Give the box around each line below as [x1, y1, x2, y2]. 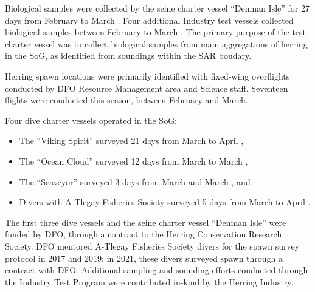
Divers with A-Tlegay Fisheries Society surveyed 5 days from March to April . [19, 195, 311, 208]
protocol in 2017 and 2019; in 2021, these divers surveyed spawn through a [5, 251, 283, 264]
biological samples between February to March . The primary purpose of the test [5, 25, 306, 38]
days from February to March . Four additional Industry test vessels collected [5, 13, 294, 26]
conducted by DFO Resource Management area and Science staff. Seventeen [5, 81, 288, 94]
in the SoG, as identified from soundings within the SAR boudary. [5, 49, 252, 62]
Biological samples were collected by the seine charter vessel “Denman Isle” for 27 [5, 2, 310, 14]
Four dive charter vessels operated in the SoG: [5, 114, 178, 126]
